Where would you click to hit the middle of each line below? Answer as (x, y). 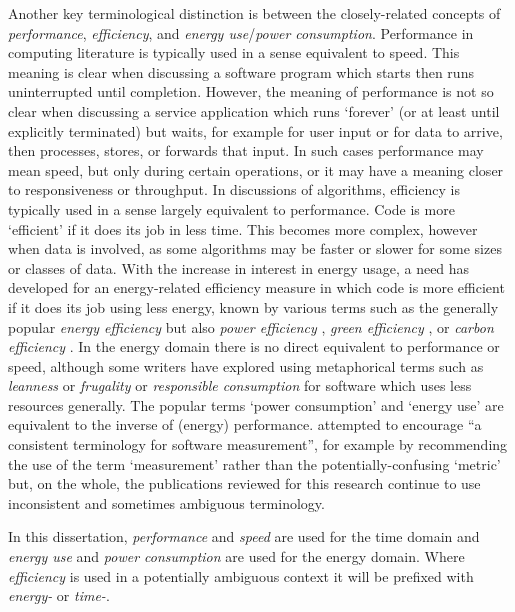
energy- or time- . (59, 595)
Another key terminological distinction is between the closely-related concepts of (254, 13)
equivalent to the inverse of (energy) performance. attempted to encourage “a (245, 424)
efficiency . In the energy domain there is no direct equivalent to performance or (254, 346)
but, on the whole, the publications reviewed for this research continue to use (244, 483)
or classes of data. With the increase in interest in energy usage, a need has (239, 267)
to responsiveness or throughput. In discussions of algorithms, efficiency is (234, 189)
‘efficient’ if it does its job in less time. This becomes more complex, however (243, 228)
